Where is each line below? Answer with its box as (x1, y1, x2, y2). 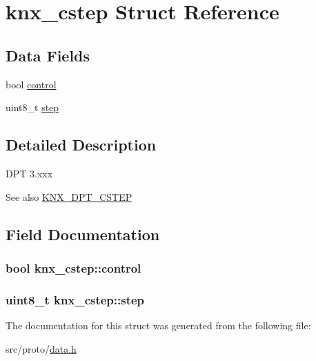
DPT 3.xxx (6, 166, 53, 180)
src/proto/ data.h (6, 341, 77, 355)
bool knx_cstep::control (6, 259, 141, 276)
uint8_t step (6, 100, 59, 115)
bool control (6, 77, 57, 91)
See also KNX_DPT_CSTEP (6, 189, 132, 204)
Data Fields (6, 44, 90, 66)
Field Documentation (6, 223, 160, 244)
